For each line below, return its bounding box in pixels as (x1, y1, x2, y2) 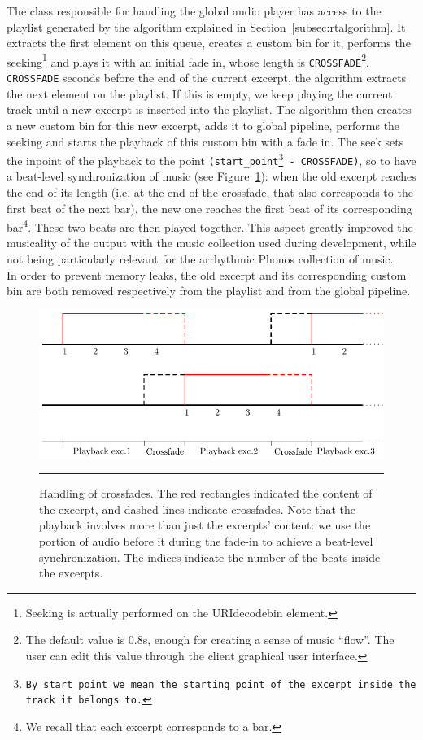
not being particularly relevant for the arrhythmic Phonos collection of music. (7, 250, 394, 268)
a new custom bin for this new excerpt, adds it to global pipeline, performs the (7, 116, 400, 133)
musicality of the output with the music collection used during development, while (7, 234, 416, 251)
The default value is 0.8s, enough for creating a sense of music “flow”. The (25, 631, 395, 648)
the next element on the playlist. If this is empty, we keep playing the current (7, 85, 393, 102)
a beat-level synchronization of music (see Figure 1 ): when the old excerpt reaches (7, 168, 416, 185)
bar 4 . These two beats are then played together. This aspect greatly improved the (7, 216, 413, 235)
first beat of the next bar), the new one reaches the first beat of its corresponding (7, 199, 412, 216)
